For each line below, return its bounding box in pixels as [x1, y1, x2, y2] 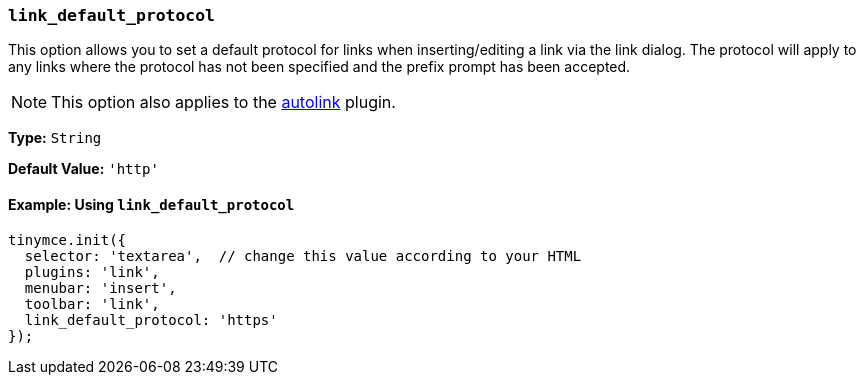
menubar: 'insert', [24, 279, 177, 296]
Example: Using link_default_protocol [8, 195, 295, 213]
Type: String [8, 129, 102, 147]
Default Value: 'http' [8, 160, 159, 178]
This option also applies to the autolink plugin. [51, 92, 396, 113]
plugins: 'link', [24, 263, 160, 280]
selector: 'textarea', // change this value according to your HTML [24, 247, 582, 264]
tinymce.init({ [8, 231, 127, 248]
